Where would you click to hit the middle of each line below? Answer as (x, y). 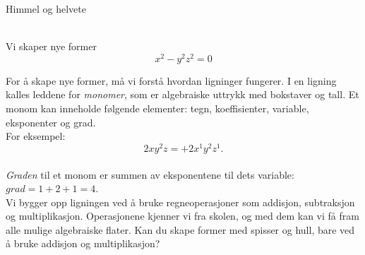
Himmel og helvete (46, 8)
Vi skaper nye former (51, 46)
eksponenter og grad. (51, 122)
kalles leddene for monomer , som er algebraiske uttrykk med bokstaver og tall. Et (182, 94)
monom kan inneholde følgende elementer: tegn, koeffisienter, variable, (157, 108)
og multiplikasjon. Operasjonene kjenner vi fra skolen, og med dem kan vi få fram (182, 216)
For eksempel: (36, 136)
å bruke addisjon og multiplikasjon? (83, 243)
